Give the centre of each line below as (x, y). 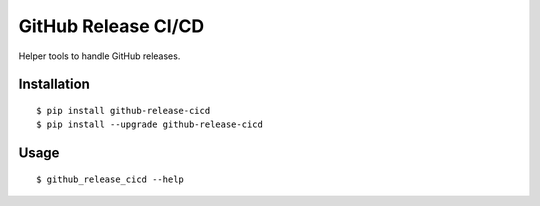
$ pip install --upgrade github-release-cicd (150, 124)
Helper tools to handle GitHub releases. (99, 56)
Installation (54, 84)
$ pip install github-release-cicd (123, 110)
